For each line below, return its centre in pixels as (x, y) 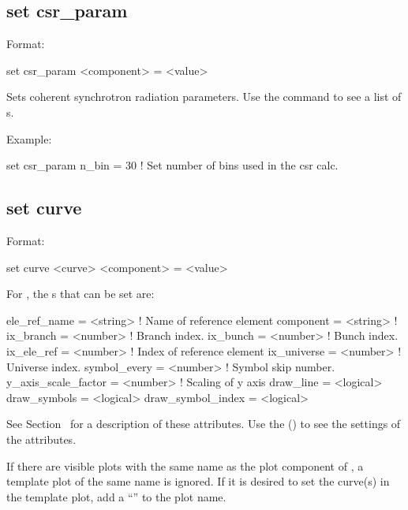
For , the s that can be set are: (80, 294)
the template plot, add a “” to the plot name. (116, 496)
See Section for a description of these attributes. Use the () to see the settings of (204, 424)
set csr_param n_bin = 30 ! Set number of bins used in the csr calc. (172, 165)
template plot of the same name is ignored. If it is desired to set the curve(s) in (198, 481)
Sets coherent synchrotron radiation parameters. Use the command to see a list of (204, 97)
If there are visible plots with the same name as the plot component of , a (185, 465)
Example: (29, 138)
